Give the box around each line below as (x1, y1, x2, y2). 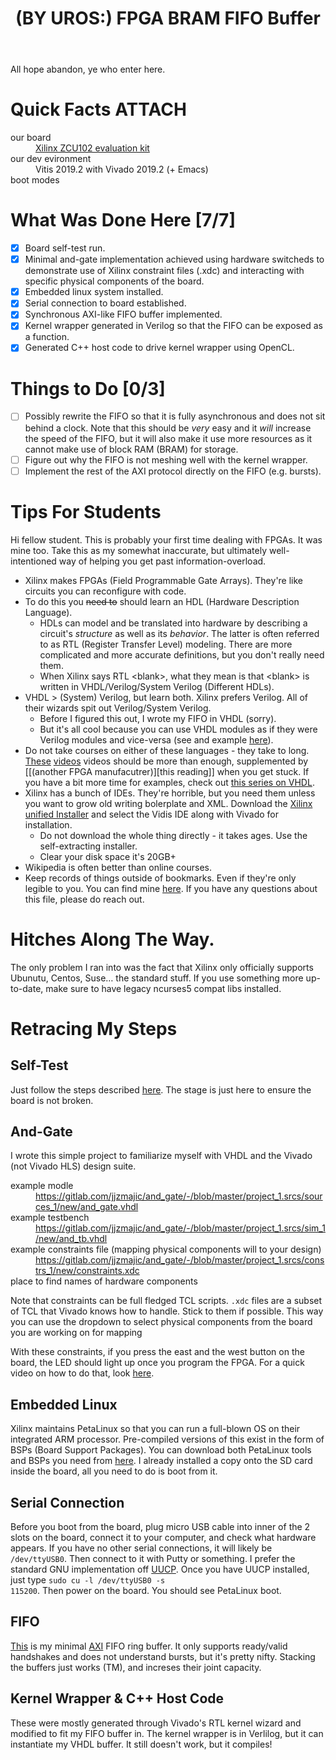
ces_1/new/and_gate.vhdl (35, 1201, 139, 1213)
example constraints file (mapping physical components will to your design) (10, 1243, 322, 1256)
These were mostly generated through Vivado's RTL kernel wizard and (10, 1717, 302, 1729)
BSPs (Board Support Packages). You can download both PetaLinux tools (10, 1444, 312, 1456)
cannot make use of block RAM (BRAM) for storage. (24, 443, 239, 455)
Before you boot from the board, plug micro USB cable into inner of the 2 (10, 1520, 311, 1532)
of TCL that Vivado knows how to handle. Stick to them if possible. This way (10, 1305, 324, 1317)
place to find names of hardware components (10, 1275, 198, 1287)
